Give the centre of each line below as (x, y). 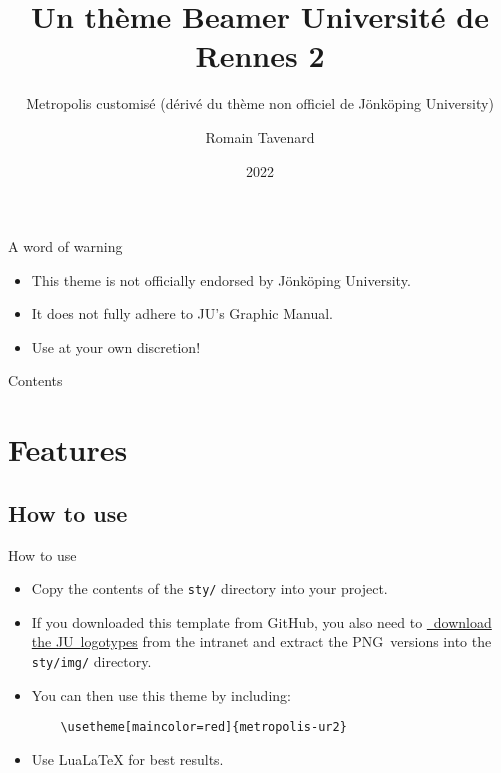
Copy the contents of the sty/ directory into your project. (209, 588)
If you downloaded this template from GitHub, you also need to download (261, 621)
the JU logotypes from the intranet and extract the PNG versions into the (261, 641)
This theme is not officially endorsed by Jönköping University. (221, 279)
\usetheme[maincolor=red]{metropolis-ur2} (203, 727)
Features (68, 449)
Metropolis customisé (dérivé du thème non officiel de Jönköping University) (260, 103)
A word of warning (65, 246)
